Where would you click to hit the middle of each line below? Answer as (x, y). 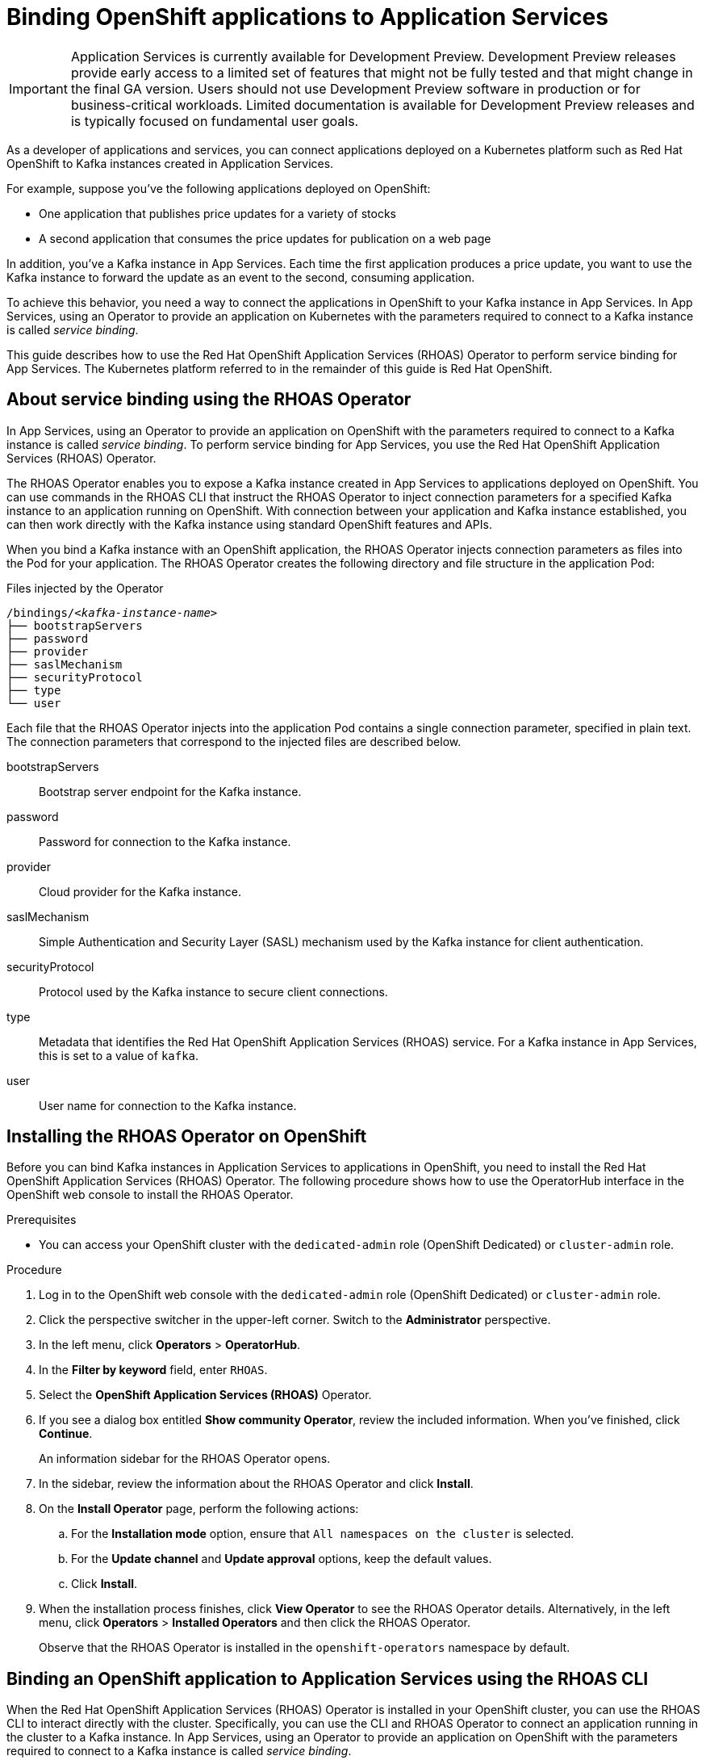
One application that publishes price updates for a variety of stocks (217, 213)
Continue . (66, 1434)
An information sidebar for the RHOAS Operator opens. (185, 1459)
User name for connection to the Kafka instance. (168, 1105)
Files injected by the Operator (85, 588)
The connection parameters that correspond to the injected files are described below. (234, 741)
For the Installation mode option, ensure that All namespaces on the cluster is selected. (323, 1534)
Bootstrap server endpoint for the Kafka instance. (170, 791)
